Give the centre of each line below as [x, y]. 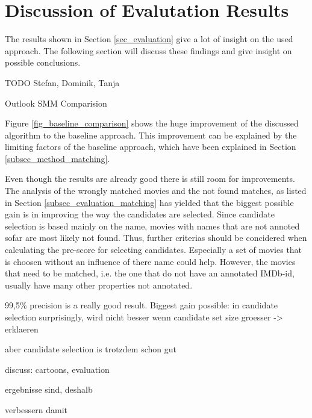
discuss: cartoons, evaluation [57, 369]
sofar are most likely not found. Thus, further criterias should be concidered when [156, 238]
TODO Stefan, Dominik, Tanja [62, 82]
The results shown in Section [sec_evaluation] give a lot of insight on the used [149, 39]
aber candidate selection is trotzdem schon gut [91, 349]
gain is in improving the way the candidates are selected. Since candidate [140, 214]
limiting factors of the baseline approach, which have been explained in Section [151, 147]
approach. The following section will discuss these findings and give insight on [148, 50]
